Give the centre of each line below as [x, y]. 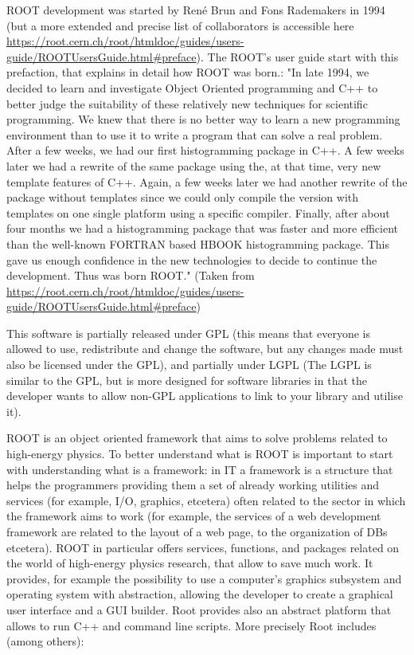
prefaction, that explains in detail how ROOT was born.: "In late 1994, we [188, 72]
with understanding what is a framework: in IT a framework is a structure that [200, 469]
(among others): [45, 641]
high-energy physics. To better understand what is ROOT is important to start [200, 454]
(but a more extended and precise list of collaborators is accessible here [180, 25]
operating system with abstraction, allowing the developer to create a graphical [200, 594]
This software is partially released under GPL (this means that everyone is [188, 333]
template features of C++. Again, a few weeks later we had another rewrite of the [207, 181]
